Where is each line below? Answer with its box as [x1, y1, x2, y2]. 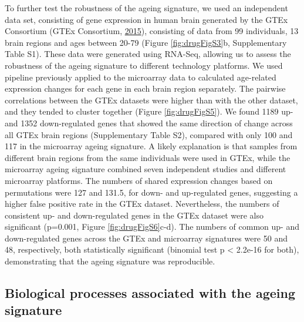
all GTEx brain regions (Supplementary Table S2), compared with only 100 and [5, 128, 293, 140]
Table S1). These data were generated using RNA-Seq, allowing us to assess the [5, 48, 291, 60]
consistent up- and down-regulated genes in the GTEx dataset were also [5, 209, 264, 221]
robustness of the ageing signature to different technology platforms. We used [5, 59, 283, 71]
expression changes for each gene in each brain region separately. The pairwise [5, 82, 286, 95]
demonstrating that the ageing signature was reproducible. [5, 255, 215, 267]
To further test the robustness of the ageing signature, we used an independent [5, 2, 288, 14]
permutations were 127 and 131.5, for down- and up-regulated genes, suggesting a [5, 186, 298, 198]
